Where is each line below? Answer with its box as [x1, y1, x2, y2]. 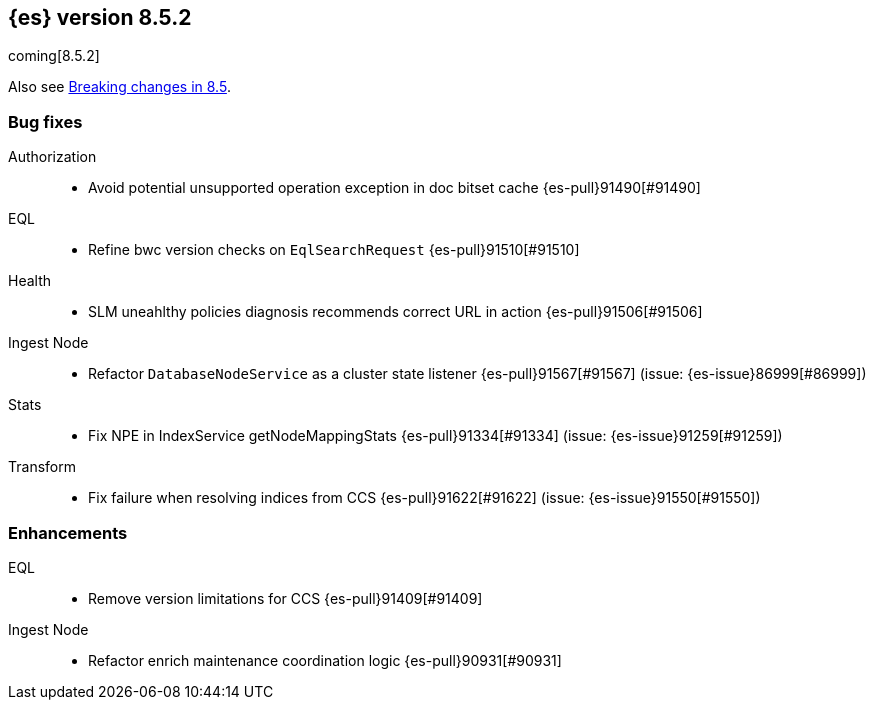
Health [8, 272, 52, 290]
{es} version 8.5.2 [8, 5, 192, 30]
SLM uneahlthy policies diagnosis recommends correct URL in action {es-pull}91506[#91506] [88, 303, 703, 321]
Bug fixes [8, 111, 83, 132]
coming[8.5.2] [8, 47, 100, 65]
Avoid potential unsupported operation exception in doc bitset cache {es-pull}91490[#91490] [88, 179, 701, 197]
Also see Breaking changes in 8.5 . [8, 78, 231, 96]
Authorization [8, 148, 97, 166]
